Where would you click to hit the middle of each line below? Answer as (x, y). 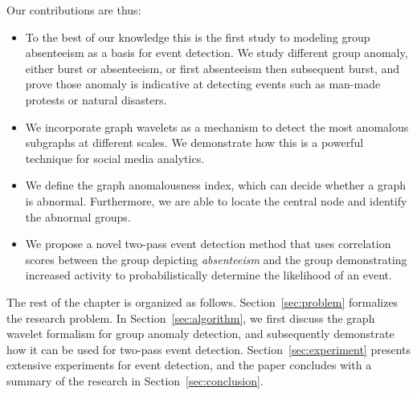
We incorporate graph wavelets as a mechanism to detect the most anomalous (217, 126)
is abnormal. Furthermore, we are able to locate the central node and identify (216, 200)
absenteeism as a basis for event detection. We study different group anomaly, (217, 53)
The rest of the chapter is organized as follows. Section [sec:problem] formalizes (202, 301)
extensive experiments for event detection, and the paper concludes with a (189, 365)
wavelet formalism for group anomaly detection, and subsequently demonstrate (200, 334)
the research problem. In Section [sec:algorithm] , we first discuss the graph (191, 318)
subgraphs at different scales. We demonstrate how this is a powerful (194, 143)
